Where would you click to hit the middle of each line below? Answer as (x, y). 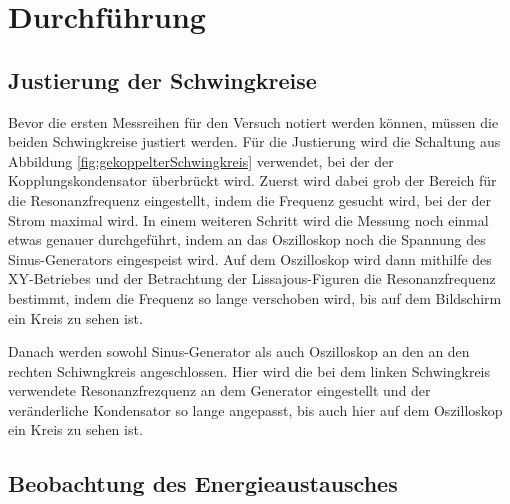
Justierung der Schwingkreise (162, 79)
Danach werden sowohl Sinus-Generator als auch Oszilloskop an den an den (239, 351)
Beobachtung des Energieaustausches (203, 483)
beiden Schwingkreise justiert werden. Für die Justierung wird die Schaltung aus (254, 141)
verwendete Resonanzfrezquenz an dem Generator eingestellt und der (219, 390)
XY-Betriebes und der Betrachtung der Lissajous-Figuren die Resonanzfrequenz (252, 278)
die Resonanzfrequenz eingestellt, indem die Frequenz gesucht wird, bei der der (250, 199)
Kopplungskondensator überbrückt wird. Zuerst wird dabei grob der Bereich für (252, 180)
